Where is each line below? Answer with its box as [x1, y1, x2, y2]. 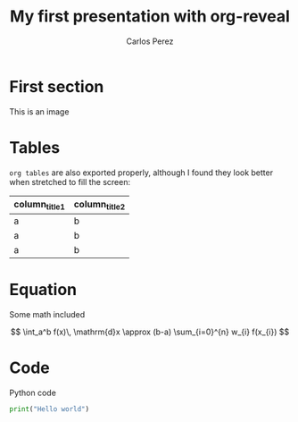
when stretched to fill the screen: [9, 176, 131, 187]
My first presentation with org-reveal [10, 6, 290, 27]
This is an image [9, 105, 70, 117]
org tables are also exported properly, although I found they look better [9, 167, 274, 178]
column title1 [13, 198, 65, 212]
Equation [9, 280, 78, 300]
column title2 [73, 198, 126, 212]
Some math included [9, 308, 86, 319]
